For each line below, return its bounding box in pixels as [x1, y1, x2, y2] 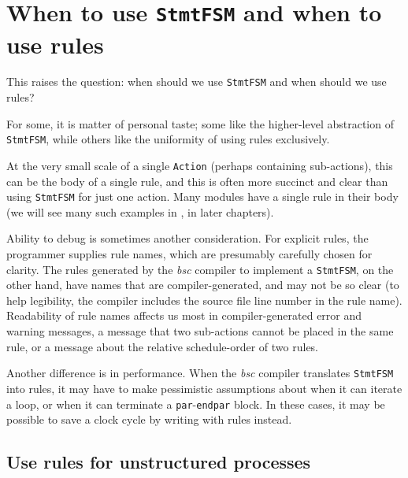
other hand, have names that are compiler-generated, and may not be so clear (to [6, 276, 399, 293]
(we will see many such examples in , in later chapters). [6, 203, 274, 220]
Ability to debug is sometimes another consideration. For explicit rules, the [6, 230, 369, 246]
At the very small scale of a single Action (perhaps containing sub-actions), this [6, 157, 393, 173]
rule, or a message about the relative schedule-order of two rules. [6, 338, 319, 354]
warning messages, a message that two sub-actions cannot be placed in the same [6, 323, 394, 339]
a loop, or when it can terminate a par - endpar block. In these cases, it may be [6, 395, 385, 412]
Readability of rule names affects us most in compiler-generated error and [6, 307, 362, 324]
